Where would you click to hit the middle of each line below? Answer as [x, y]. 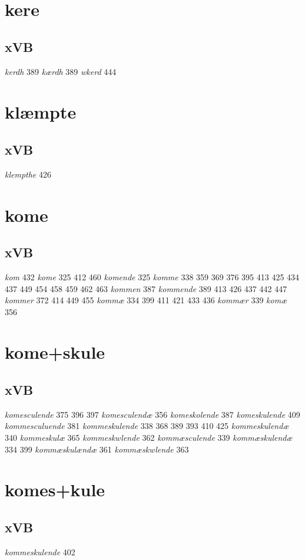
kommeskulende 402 [40, 551]
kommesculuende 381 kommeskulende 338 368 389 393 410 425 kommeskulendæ [147, 426]
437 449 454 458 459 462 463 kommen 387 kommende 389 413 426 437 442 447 [146, 288]
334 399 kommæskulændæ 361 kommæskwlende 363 [97, 449]
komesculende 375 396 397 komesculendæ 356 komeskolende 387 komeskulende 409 [152, 414]
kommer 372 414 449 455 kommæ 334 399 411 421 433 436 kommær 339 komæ [146, 300]
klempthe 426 [28, 174]
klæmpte [41, 112]
